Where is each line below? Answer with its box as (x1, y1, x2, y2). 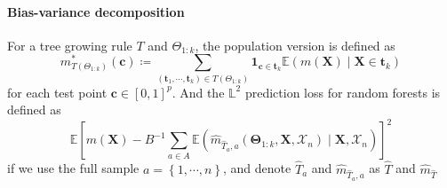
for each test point (7, 82, 108, 101)
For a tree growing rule (7, 35, 132, 54)
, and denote (223, 159, 291, 177)
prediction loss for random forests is (244, 82, 441, 101)
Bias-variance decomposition (7, 2, 185, 20)
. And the (172, 82, 225, 101)
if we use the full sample (7, 159, 140, 177)
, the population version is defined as (195, 35, 395, 54)
